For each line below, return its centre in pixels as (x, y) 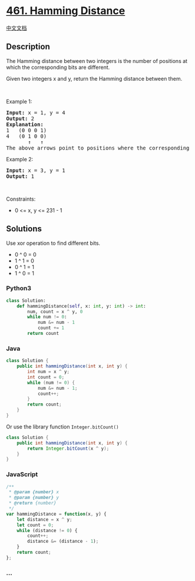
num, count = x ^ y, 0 (55, 311)
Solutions (24, 229)
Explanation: (25, 124)
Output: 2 (20, 118)
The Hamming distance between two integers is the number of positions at (97, 61)
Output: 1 (20, 176)
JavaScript (22, 474)
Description (28, 47)
